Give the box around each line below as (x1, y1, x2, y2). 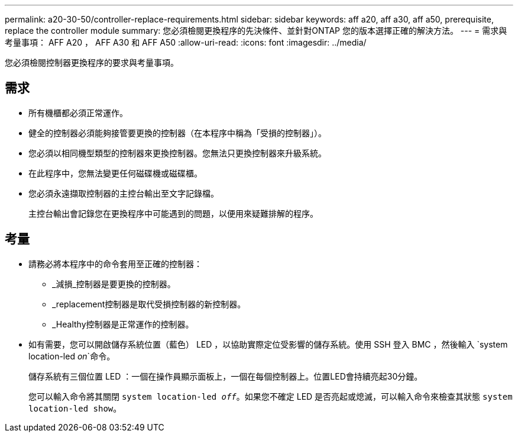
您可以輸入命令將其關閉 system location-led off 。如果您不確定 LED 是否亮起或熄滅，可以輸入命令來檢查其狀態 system (28, 391, 513, 401)
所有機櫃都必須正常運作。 (28, 107, 128, 118)
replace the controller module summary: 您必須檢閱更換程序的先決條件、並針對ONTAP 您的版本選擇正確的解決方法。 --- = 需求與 (5, 25, 507, 36)
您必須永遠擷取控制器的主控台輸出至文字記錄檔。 (28, 188, 219, 198)
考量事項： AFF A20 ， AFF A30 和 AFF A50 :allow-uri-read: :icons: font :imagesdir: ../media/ (5, 37, 367, 47)
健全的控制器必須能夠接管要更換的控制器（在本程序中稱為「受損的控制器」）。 (28, 127, 326, 138)
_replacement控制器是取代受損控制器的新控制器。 (52, 298, 246, 309)
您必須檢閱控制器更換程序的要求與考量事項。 (5, 57, 179, 68)
